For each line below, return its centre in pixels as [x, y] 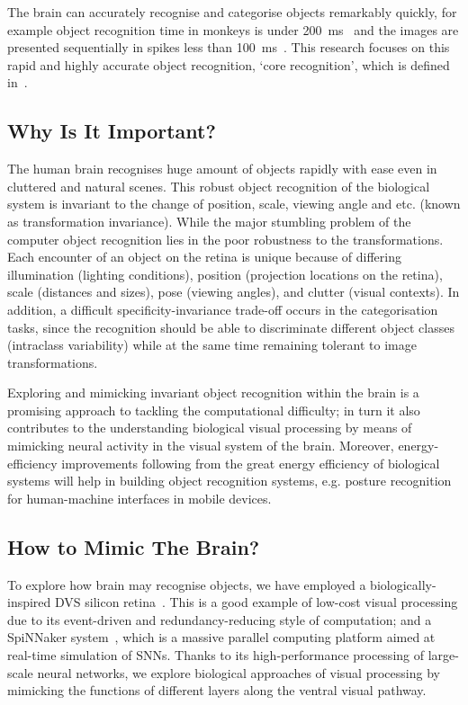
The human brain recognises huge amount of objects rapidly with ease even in [222, 169]
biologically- [403, 584]
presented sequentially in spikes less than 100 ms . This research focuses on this [229, 47]
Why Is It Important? [112, 131]
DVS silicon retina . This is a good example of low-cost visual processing [256, 602]
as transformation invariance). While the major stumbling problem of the [209, 221]
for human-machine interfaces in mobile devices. [139, 498]
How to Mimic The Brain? [134, 546]
